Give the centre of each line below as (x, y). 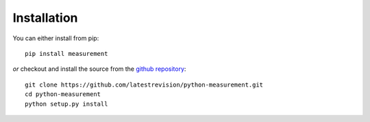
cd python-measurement (63, 94)
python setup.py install (66, 104)
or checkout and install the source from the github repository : (99, 69)
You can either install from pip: (56, 38)
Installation (45, 18)
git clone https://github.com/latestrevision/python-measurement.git (144, 85)
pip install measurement (66, 54)
